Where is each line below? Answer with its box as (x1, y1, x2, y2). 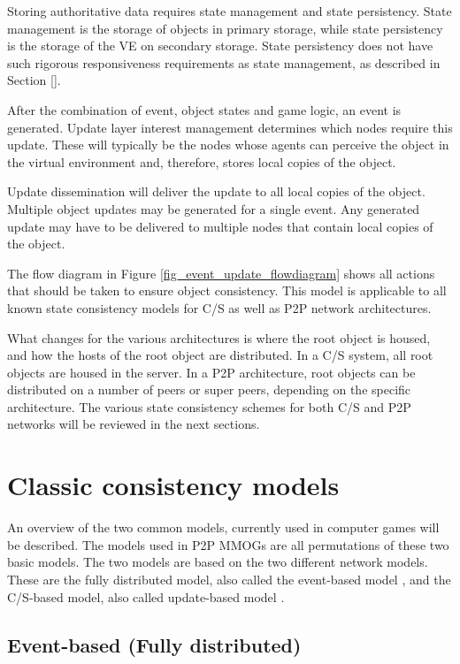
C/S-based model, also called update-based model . (7, 587, 285, 606)
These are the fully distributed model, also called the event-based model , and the (7, 569, 451, 588)
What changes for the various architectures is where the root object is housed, (7, 328, 431, 347)
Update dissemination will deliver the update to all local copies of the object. (7, 182, 425, 201)
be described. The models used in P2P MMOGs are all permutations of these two (7, 535, 449, 553)
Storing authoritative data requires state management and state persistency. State (7, 2, 452, 19)
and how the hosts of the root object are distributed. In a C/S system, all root (7, 346, 433, 364)
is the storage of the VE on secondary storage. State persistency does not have (7, 36, 433, 55)
